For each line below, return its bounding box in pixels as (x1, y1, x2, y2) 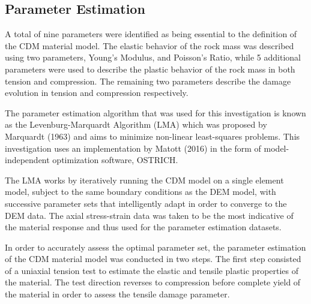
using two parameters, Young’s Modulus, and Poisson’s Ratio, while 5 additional (5, 51, 301, 64)
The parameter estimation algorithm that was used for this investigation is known (5, 106, 306, 119)
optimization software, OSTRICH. (52, 153, 178, 166)
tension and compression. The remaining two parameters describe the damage (5, 74, 291, 87)
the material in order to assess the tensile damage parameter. (5, 288, 230, 300)
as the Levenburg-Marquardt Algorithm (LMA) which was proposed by (5, 118, 267, 131)
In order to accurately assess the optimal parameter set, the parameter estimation (5, 240, 306, 253)
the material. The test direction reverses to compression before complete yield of (5, 276, 301, 288)
